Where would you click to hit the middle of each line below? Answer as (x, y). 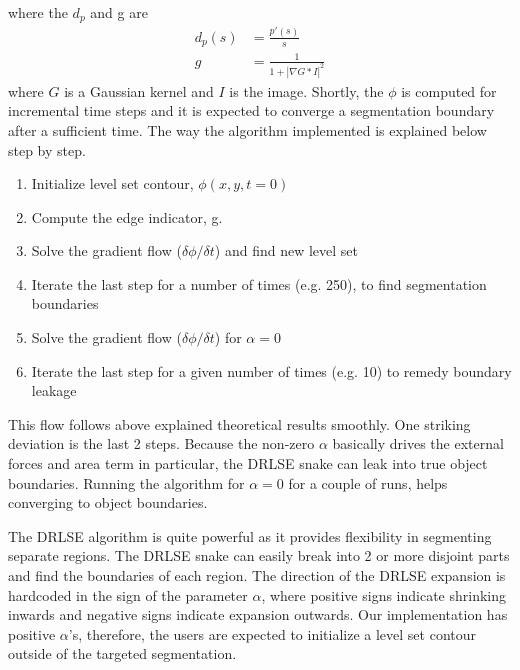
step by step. (47, 149)
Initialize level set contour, (112, 183)
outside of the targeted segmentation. (122, 653)
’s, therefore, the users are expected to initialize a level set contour (272, 633)
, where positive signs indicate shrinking (384, 594)
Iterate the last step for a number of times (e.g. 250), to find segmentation (259, 283)
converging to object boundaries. (108, 502)
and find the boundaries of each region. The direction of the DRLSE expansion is (257, 575)
